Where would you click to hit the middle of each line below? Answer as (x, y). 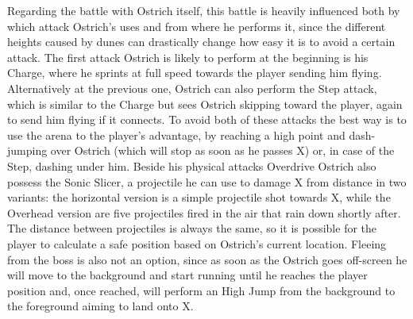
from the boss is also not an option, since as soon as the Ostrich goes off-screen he (207, 259)
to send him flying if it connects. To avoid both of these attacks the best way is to (207, 119)
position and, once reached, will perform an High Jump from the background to (201, 290)
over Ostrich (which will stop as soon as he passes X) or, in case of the (222, 150)
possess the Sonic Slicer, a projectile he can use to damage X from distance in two (207, 181)
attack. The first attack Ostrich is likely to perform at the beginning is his (188, 57)
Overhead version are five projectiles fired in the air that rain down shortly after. (204, 212)
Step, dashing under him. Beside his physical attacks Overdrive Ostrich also (192, 165)
